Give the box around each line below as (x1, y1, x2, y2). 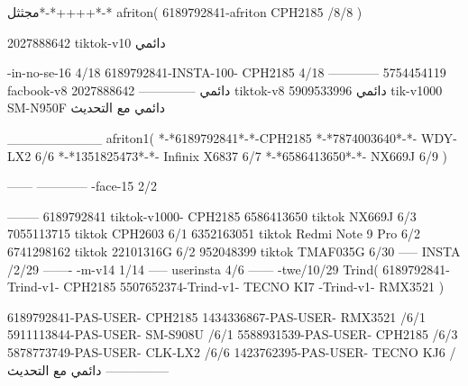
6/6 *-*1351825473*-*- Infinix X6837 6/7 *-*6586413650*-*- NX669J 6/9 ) (34, 146, 448, 165)
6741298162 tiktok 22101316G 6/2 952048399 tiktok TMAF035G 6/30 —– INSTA (7, 241, 461, 260)
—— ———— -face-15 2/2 (7, 176, 158, 195)
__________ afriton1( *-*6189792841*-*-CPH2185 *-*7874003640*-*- (7, 128, 418, 147)
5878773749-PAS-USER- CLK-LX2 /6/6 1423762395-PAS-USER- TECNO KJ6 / (7, 342, 456, 361)
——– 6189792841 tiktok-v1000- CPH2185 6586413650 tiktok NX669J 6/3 (7, 206, 417, 225)
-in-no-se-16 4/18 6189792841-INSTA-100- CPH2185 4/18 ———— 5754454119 (7, 63, 446, 82)
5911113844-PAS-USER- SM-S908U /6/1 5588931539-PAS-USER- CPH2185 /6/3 (7, 325, 458, 344)
